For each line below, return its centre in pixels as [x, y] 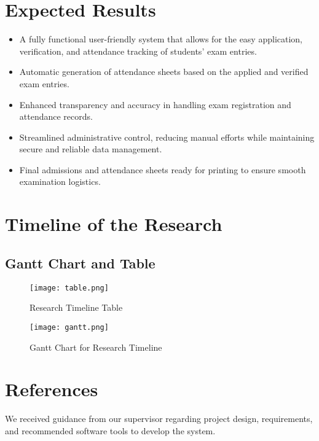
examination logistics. [60, 181]
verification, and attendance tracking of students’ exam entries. [138, 51]
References [52, 389]
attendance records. [56, 116]
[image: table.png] [69, 288]
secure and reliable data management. [91, 149]
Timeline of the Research [114, 224]
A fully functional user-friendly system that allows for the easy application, [161, 39]
